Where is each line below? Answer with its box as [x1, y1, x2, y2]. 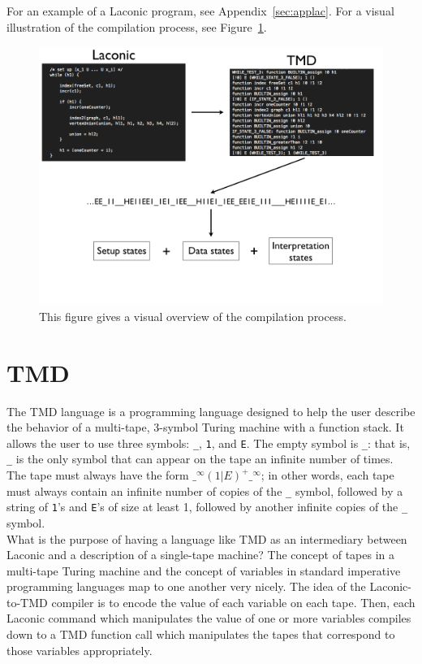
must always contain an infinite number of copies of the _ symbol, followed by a [6, 482, 403, 499]
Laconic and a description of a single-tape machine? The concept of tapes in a [6, 546, 394, 563]
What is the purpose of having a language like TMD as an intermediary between [6, 530, 407, 547]
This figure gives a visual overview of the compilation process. [39, 307, 347, 324]
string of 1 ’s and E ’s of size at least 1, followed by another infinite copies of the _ [6, 498, 408, 515]
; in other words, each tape [261, 467, 394, 483]
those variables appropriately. [6, 641, 153, 658]
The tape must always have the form [6, 467, 189, 483]
